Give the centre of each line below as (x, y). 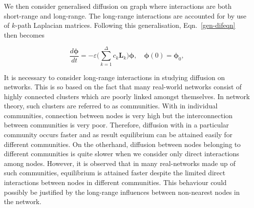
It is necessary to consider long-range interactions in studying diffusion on (115, 77)
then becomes (24, 34)
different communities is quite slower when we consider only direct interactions (122, 154)
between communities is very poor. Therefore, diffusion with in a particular (116, 125)
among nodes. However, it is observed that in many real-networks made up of (120, 163)
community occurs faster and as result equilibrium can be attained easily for (118, 135)
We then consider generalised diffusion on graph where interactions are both (118, 6)
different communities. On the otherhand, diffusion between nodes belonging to (122, 144)
